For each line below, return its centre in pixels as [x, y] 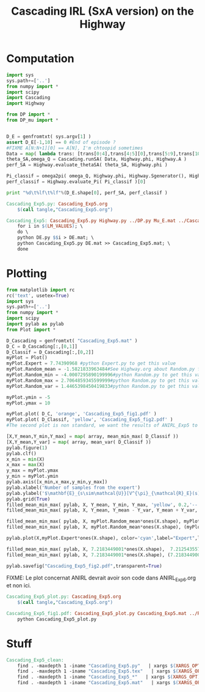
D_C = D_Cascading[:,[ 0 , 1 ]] [42, 346]
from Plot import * [31, 329]
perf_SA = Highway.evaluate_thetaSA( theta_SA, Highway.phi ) [87, 165]
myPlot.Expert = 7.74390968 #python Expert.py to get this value [91, 363]
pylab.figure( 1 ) [27, 448]
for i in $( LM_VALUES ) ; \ [50, 226]
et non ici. [19, 586]
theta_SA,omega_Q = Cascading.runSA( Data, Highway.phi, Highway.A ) [97, 159]
